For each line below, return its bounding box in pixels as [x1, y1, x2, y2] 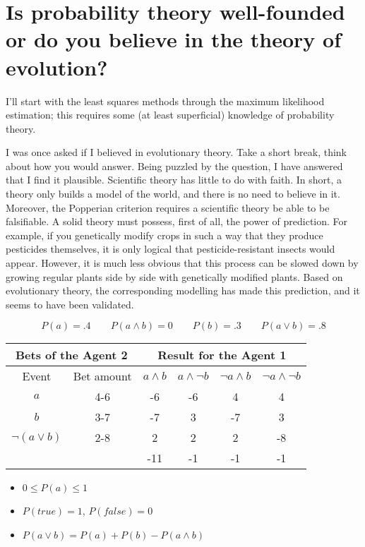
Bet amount [73, 368, 132, 385]
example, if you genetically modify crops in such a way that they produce [6, 227, 323, 242]
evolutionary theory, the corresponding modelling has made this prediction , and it [6, 283, 360, 298]
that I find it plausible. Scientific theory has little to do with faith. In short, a [6, 172, 342, 187]
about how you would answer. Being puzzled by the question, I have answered [6, 158, 343, 173]
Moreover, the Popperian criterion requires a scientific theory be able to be [6, 200, 330, 215]
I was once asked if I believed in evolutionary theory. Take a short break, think [6, 145, 347, 160]
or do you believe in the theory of [6, 25, 341, 54]
